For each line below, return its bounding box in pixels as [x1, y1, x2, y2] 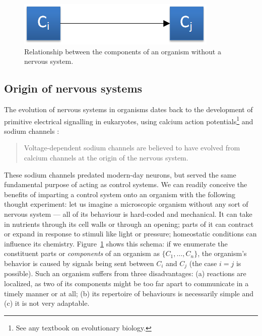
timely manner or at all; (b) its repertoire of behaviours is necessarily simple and [4, 288, 254, 298]
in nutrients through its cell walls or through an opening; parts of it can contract [4, 218, 254, 229]
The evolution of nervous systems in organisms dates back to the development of [4, 104, 253, 114]
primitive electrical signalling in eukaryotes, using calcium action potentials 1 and [4, 114, 253, 126]
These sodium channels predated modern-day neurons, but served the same [4, 169, 236, 180]
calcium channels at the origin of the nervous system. [24, 152, 188, 163]
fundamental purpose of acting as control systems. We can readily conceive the [4, 179, 247, 190]
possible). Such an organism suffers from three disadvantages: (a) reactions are [4, 268, 246, 279]
